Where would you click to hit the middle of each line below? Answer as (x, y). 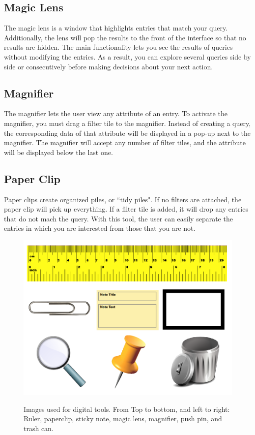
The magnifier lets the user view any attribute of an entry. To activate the (116, 113)
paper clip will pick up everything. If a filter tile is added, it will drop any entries (126, 209)
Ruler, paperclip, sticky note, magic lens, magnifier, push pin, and (123, 419)
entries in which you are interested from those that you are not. (100, 228)
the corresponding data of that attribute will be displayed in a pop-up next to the (127, 133)
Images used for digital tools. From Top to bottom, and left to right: (127, 409)
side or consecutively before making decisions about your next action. (109, 66)
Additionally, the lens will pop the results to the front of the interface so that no (125, 37)
